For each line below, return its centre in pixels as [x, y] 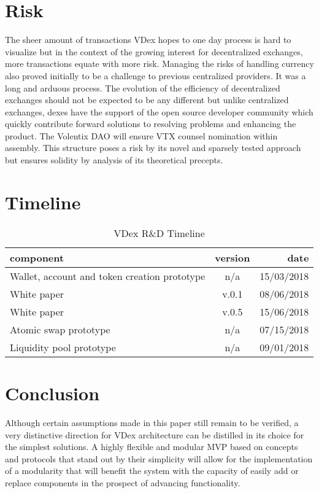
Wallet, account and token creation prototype [108, 276]
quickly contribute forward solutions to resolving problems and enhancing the [151, 124]
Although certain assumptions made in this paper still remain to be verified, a [152, 422]
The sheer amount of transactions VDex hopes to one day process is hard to [148, 40]
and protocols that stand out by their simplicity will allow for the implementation [159, 458]
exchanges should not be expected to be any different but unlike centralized [147, 100]
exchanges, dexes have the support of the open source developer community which [159, 111]
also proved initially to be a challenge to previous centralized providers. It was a [156, 75]
